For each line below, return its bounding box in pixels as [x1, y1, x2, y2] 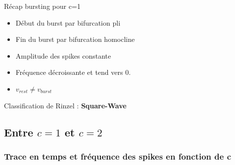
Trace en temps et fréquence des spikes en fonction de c [4, 150, 232, 162]
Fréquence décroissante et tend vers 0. [15, 67, 131, 77]
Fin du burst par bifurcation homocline [15, 34, 135, 44]
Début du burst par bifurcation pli [15, 17, 121, 28]
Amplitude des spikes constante [15, 50, 111, 61]
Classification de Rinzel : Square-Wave [4, 100, 127, 110]
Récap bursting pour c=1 [4, 1, 81, 11]
